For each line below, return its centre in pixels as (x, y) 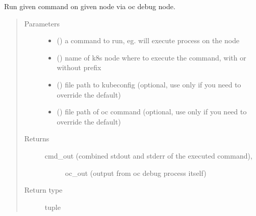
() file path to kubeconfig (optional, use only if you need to (149, 84)
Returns (37, 138)
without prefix (79, 67)
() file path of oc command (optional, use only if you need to (152, 112)
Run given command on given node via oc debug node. (90, 6)
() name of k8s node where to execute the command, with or (151, 57)
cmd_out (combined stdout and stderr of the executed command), (148, 155)
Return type (43, 190)
